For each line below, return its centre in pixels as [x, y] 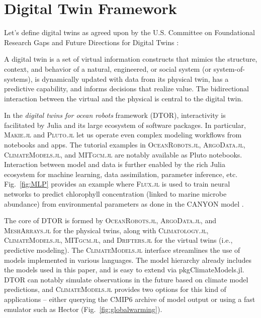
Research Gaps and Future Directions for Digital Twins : [92, 42]
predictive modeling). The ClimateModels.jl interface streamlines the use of [122, 250]
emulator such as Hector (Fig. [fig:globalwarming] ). [83, 309]
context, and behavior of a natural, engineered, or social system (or [108, 68]
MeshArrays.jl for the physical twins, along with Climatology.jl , [106, 230]
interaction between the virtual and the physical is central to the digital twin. [124, 98]
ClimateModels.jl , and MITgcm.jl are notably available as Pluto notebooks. [123, 154]
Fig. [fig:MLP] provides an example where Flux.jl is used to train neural [117, 184]
